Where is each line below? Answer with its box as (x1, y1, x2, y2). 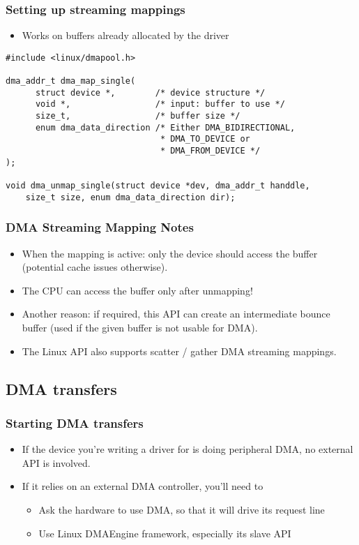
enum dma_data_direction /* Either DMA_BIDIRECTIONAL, (35, 122, 296, 133)
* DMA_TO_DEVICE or (160, 134, 250, 144)
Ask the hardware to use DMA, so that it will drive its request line (38, 502, 325, 516)
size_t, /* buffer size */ (35, 111, 240, 121)
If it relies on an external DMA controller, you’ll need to (22, 479, 263, 493)
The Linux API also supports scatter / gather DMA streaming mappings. (22, 343, 337, 358)
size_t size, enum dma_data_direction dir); (25, 192, 236, 202)
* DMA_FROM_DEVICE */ (160, 146, 261, 156)
